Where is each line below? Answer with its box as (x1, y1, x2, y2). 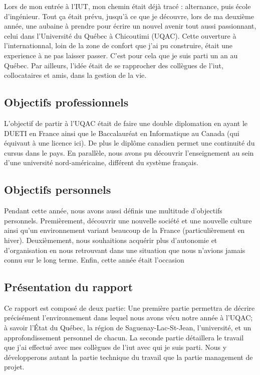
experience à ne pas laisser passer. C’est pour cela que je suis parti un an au (4, 50, 238, 60)
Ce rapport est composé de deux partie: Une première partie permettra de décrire (4, 302, 255, 313)
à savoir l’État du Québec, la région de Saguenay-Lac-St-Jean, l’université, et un (4, 322, 251, 333)
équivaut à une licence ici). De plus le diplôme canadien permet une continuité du (4, 138, 255, 148)
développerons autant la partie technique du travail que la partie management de (4, 351, 253, 362)
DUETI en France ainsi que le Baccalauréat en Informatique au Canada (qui (4, 128, 239, 138)
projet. (4, 361, 25, 372)
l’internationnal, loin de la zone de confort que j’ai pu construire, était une (4, 40, 233, 51)
